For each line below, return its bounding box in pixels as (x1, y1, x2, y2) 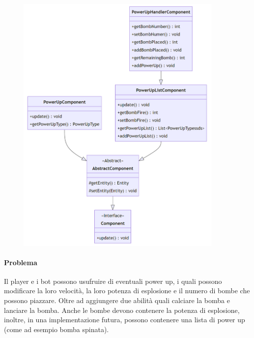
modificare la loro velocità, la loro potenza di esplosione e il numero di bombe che (4, 285, 250, 296)
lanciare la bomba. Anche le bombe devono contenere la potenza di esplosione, (4, 305, 240, 315)
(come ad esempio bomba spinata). (4, 324, 109, 334)
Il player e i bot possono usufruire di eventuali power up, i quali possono (4, 276, 222, 286)
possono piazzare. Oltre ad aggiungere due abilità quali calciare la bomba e (4, 295, 230, 306)
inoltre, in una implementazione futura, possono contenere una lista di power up (4, 314, 245, 325)
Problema (4, 257, 37, 267)
